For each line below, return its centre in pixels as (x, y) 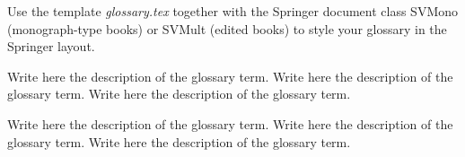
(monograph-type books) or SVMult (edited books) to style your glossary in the (227, 28)
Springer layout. (51, 46)
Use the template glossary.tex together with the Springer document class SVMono (232, 11)
